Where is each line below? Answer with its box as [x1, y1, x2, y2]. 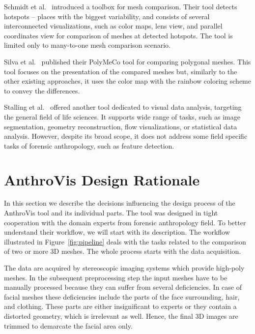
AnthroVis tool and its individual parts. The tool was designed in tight [4, 208, 218, 218]
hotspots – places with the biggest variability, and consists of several [4, 11, 210, 21]
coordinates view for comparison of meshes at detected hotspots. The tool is [4, 30, 233, 40]
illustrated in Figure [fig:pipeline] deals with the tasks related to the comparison [4, 236, 246, 246]
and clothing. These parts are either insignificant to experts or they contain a [4, 301, 237, 311]
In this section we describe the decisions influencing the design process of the [4, 198, 235, 208]
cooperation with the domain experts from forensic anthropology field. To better [4, 217, 246, 227]
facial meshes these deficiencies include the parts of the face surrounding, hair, [4, 291, 240, 302]
